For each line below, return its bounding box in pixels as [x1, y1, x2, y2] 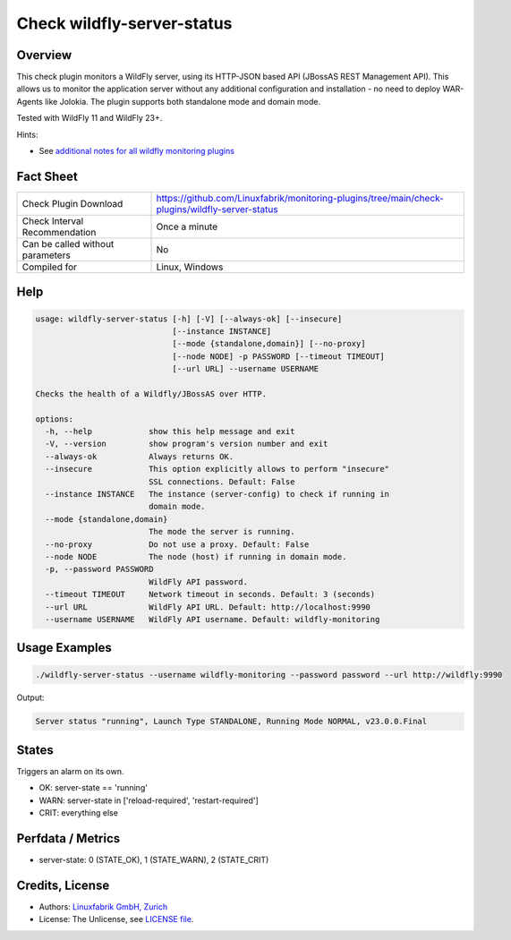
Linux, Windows [156, 261, 224, 273]
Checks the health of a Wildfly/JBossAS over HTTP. [35, 389, 268, 398]
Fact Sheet [16, 168, 78, 184]
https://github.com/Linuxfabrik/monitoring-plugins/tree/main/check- [156, 192, 445, 204]
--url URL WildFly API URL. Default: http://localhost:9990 [45, 602, 371, 612]
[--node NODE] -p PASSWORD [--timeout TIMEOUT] [172, 351, 385, 362]
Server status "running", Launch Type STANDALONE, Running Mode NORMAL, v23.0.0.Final [35, 716, 428, 727]
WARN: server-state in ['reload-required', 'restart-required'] [38, 795, 259, 806]
